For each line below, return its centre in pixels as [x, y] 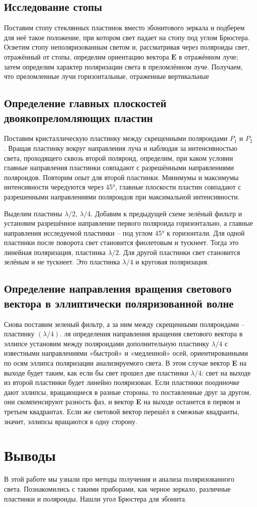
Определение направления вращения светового [118, 288]
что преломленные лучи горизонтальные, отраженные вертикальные [106, 76]
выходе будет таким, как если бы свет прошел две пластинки [96, 372]
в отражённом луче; [208, 56]
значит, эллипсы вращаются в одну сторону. [71, 421]
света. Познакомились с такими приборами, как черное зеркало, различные [117, 488]
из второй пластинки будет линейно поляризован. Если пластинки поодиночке [122, 382]
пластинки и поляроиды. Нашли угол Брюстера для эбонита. [96, 498]
